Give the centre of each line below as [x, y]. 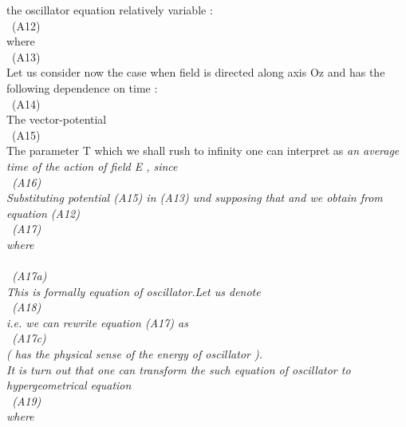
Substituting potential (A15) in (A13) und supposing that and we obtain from [195, 198]
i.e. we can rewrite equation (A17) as [97, 322]
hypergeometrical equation [69, 385]
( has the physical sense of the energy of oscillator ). [135, 354]
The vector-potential [57, 119]
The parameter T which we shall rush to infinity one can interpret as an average [203, 150]
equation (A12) [43, 213]
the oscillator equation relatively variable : [110, 10]
